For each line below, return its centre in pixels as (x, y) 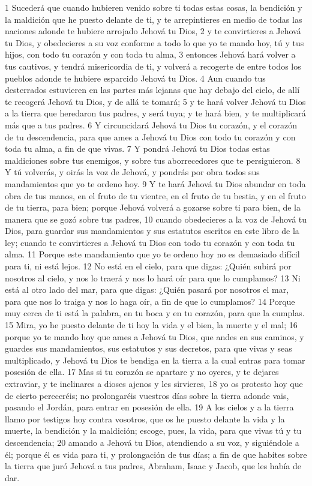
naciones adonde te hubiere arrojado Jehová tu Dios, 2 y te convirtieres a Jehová (153, 31)
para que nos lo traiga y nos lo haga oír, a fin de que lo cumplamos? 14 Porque (150, 301)
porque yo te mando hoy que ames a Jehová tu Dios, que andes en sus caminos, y (154, 336)
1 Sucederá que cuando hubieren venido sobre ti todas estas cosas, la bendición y (154, 7)
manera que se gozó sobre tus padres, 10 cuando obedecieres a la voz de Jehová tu (156, 219)
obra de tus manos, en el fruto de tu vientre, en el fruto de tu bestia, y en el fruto (155, 195)
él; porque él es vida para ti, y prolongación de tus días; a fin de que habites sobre (156, 454)
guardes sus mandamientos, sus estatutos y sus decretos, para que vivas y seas (148, 348)
